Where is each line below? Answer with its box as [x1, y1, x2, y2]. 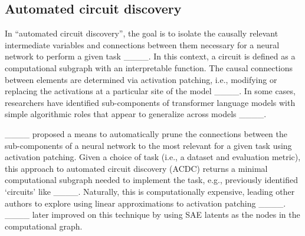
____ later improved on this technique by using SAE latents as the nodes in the [5, 208, 300, 221]
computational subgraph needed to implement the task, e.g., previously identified [5, 174, 298, 186]
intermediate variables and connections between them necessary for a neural [5, 38, 280, 51]
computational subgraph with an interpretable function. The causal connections [5, 61, 293, 74]
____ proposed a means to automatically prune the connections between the [5, 127, 288, 139]
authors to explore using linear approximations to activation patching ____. [5, 197, 286, 209]
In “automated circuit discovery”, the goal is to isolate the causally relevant [5, 27, 278, 39]
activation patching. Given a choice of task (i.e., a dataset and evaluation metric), [5, 151, 301, 163]
